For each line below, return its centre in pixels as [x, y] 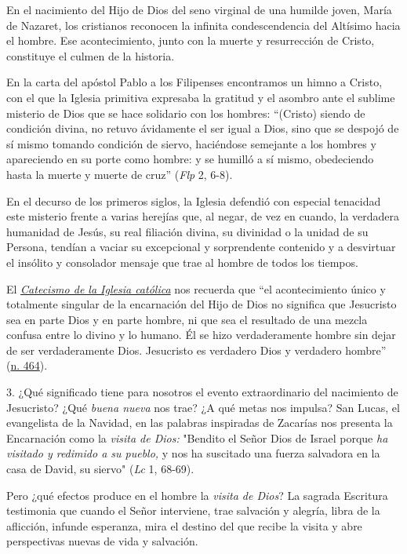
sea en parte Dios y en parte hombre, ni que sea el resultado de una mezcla [187, 319]
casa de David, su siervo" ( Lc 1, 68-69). [100, 469]
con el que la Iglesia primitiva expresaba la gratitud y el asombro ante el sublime [201, 97]
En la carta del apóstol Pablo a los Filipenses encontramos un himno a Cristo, [194, 82]
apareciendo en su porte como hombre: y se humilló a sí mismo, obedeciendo [190, 159]
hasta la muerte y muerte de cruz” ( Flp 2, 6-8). [120, 174]
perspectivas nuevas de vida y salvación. [102, 541]
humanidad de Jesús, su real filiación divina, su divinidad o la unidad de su [187, 231]
